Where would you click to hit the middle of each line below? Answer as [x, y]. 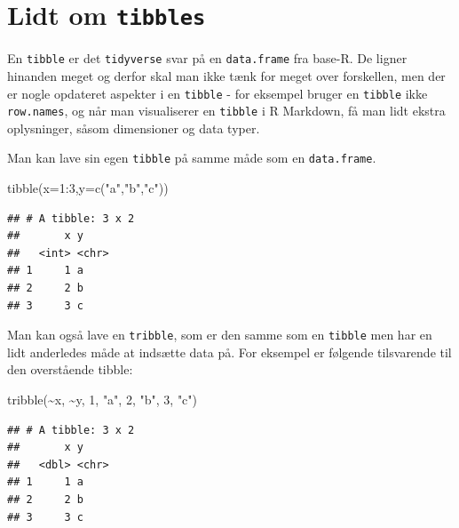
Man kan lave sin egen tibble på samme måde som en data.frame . [192, 158]
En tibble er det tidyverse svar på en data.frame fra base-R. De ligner [207, 58]
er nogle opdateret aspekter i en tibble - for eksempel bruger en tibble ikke [218, 93]
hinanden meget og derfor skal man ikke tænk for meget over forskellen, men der [226, 75]
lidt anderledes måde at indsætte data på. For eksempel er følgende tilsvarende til [229, 352]
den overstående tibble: [70, 369]
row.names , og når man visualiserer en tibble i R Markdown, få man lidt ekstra [226, 111]
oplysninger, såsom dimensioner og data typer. [134, 128]
